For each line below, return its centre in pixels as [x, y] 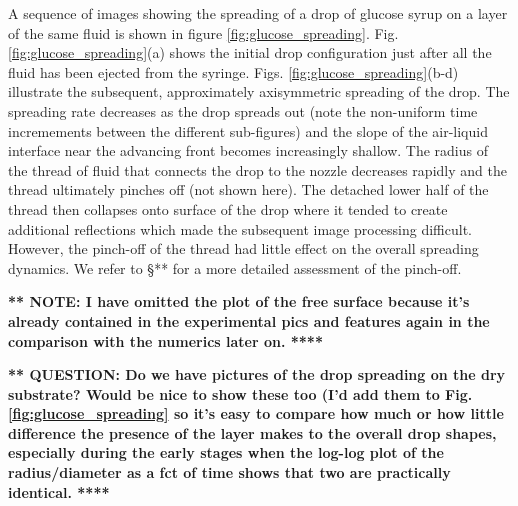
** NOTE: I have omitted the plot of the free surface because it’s [239, 301]
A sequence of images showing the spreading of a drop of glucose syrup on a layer [258, 13]
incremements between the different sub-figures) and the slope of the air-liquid [248, 130]
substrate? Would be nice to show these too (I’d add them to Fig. [240, 393]
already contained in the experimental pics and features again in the [249, 320]
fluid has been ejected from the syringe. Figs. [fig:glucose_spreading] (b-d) [233, 71]
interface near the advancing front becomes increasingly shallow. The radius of [248, 150]
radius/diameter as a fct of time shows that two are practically [229, 472]
